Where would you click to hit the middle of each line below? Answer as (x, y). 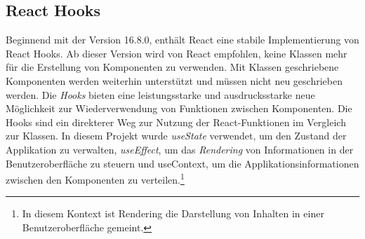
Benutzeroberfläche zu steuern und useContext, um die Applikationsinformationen (182, 163)
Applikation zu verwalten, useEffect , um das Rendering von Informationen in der (180, 149)
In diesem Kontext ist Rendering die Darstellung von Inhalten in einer (173, 213)
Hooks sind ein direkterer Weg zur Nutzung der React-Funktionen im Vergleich (176, 122)
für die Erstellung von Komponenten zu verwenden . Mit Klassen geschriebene (172, 67)
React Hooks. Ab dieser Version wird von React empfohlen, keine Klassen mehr (177, 53)
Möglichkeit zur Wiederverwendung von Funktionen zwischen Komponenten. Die (179, 108)
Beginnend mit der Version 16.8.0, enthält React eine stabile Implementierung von (182, 40)
